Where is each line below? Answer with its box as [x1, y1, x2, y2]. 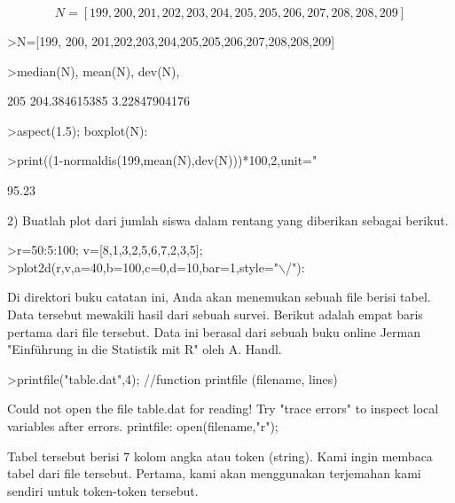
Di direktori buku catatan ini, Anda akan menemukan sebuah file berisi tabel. [7, 287, 431, 306]
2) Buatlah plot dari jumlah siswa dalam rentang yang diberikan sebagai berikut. [7, 210, 449, 229]
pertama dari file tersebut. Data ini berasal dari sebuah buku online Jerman [7, 322, 421, 341]
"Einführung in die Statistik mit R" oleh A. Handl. [7, 340, 282, 358]
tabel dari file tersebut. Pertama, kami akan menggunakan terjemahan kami [7, 464, 421, 483]
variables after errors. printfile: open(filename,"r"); [7, 416, 278, 435]
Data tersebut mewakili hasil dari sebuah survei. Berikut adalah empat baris [7, 304, 423, 323]
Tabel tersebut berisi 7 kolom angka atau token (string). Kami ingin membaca [7, 446, 433, 465]
